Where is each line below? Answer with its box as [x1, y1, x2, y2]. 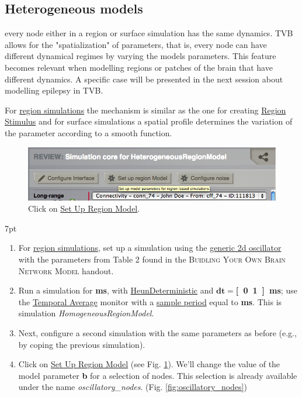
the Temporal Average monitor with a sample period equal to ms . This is [18, 295, 282, 308]
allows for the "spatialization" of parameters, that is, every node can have [5, 38, 267, 50]
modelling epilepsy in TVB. [5, 84, 103, 96]
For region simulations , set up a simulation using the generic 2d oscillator [18, 241, 282, 254]
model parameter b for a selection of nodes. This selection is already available [18, 369, 297, 381]
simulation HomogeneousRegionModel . [18, 307, 154, 319]
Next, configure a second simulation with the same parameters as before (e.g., [18, 326, 297, 339]
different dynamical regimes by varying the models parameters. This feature [5, 50, 276, 62]
